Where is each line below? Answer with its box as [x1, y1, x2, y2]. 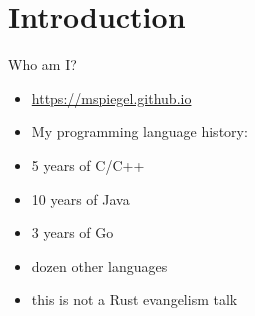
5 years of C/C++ [31, 154, 145, 175]
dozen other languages [31, 255, 168, 276]
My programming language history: [31, 121, 248, 142]
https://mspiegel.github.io [31, 87, 192, 108]
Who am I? [8, 54, 77, 75]
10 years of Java [31, 188, 130, 209]
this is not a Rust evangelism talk [31, 289, 238, 310]
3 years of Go [31, 222, 114, 243]
